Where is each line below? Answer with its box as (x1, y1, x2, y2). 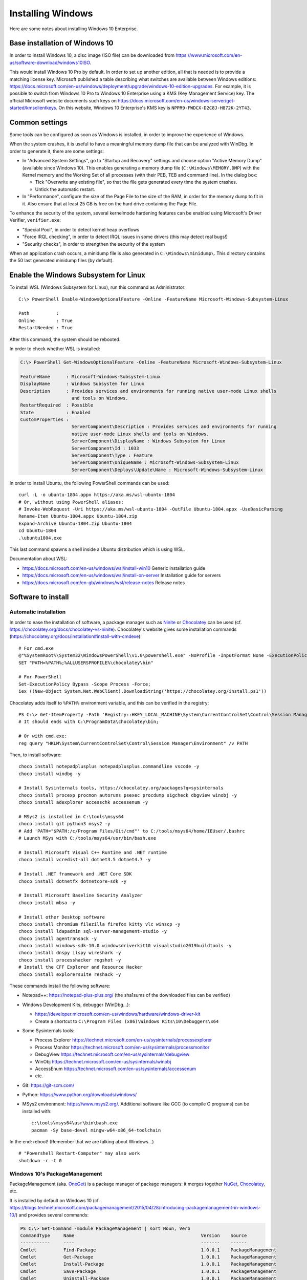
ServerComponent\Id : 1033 (71, 445, 139, 451)
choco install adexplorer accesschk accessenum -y (18, 799, 148, 805)
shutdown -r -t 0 (18, 1158, 62, 1163)
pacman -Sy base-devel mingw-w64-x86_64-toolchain (31, 1127, 161, 1133)
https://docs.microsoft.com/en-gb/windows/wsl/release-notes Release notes (22, 579, 185, 586)
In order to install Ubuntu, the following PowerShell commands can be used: (9, 480, 170, 486)
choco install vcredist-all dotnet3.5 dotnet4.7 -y (18, 857, 151, 863)
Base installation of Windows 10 (9, 39, 114, 48)
